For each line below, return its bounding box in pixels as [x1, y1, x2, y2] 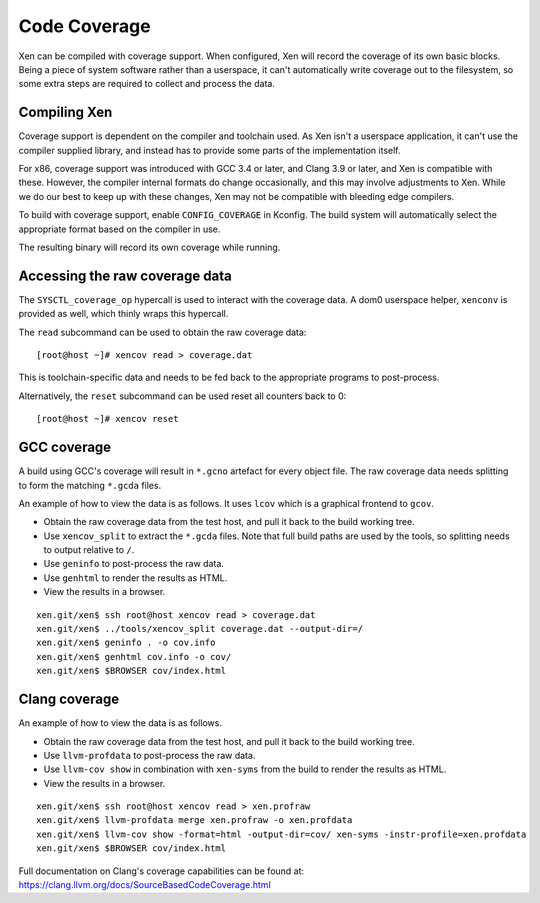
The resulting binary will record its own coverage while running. [18, 241, 281, 253]
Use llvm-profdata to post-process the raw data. [43, 749, 256, 761]
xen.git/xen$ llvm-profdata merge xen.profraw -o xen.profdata [36, 815, 353, 826]
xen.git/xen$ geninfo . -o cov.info [36, 637, 216, 649]
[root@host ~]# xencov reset [36, 413, 179, 425]
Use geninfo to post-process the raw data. [43, 558, 225, 570]
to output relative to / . [43, 544, 135, 556]
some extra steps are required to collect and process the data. [18, 78, 275, 90]
